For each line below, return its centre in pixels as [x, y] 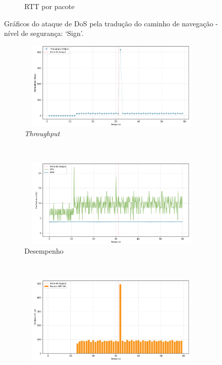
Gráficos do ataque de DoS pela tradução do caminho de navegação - [111, 23]
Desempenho [44, 251]
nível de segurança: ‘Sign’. [44, 33]
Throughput [42, 133]
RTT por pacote [50, 6]
